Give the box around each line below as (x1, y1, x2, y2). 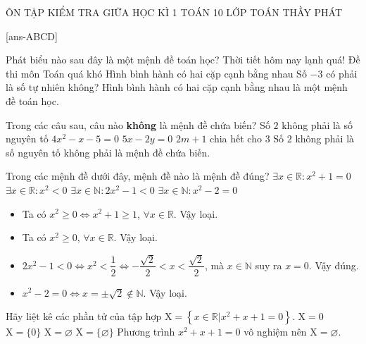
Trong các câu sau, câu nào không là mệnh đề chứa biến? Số (6, 117, 270, 132)
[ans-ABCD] (6, 28, 58, 43)
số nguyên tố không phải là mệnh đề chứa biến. (6, 145, 210, 159)
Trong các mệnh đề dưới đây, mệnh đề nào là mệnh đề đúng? (6, 168, 270, 183)
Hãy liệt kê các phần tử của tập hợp (6, 309, 162, 324)
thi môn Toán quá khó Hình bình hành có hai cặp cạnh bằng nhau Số (6, 66, 307, 80)
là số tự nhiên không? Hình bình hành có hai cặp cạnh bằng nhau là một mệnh (6, 80, 348, 94)
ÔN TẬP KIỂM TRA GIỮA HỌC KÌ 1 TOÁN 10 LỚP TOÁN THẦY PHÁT (6, 5, 343, 19)
